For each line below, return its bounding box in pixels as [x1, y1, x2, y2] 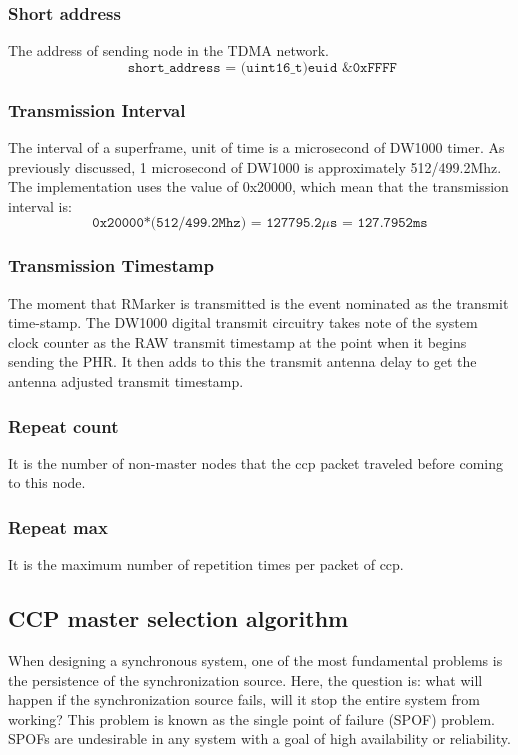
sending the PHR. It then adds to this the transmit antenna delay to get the [8, 351, 477, 372]
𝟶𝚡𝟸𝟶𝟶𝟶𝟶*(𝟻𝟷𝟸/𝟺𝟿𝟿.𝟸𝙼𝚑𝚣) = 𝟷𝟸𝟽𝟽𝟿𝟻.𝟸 [92, 216, 322, 231]
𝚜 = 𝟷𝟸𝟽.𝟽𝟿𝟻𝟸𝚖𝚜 [330, 216, 428, 231]
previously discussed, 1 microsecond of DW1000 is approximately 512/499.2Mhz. [8, 156, 502, 177]
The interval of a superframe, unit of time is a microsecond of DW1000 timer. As [8, 137, 505, 158]
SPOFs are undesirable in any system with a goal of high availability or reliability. [8, 728, 511, 749]
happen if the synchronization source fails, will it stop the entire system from [8, 689, 480, 710]
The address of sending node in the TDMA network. [8, 40, 329, 61]
